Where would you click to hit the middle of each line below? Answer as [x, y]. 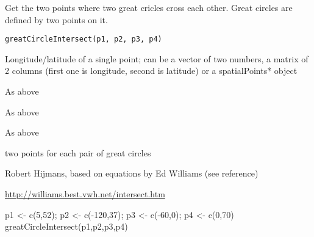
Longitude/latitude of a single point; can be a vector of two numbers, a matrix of [157, 58]
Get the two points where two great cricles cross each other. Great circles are [149, 7]
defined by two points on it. [56, 19]
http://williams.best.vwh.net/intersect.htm [85, 194]
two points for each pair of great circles [78, 152]
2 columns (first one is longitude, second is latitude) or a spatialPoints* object [151, 71]
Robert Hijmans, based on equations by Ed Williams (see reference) [132, 173]
